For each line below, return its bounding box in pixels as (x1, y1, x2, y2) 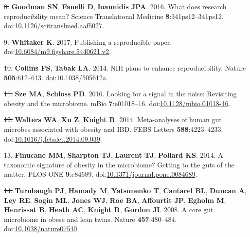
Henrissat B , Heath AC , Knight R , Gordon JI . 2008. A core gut (4, 204, 214, 215)
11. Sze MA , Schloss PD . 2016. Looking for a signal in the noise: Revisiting (4, 89, 237, 99)
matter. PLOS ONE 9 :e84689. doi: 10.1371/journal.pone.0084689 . (4, 169, 197, 179)
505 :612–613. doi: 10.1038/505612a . (4, 72, 108, 82)
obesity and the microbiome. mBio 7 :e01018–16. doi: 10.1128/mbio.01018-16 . (4, 98, 231, 108)
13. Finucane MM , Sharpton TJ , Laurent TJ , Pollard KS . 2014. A (4, 150, 223, 160)
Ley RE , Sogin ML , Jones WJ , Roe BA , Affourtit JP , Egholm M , (4, 195, 226, 205)
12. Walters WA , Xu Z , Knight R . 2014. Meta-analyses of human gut (4, 114, 222, 125)
